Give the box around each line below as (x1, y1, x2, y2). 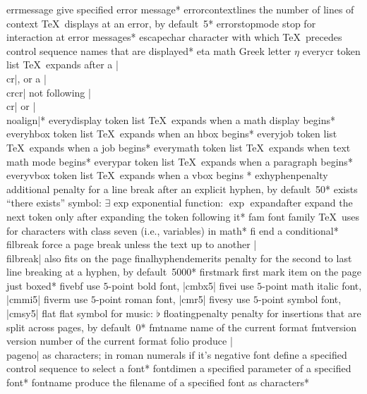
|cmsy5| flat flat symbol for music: (6, 306, 153, 321)
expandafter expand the (250, 195, 353, 210)
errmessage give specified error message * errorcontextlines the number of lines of (6, 2, 354, 16)
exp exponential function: (113, 195, 224, 210)
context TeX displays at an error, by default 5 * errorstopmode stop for (6, 16, 316, 30)
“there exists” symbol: (6, 195, 102, 210)
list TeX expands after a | (6, 57, 119, 72)
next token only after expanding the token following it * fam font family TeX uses (6, 209, 359, 223)
